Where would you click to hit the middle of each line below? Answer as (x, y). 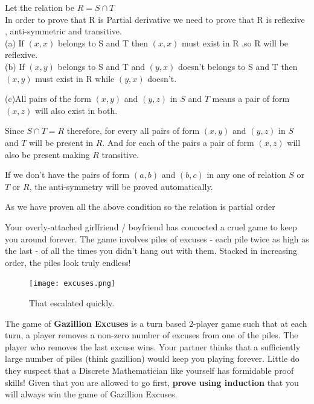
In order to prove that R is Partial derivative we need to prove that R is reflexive (155, 19)
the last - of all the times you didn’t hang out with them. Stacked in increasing (151, 251)
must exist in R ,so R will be (235, 43)
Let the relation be (40, 7)
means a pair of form (251, 99)
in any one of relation (246, 175)
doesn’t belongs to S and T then (238, 66)
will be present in (61, 142)
